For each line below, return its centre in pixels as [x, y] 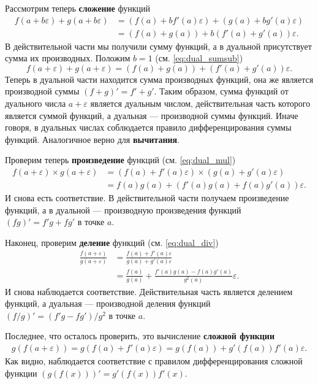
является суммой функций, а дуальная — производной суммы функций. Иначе [152, 115]
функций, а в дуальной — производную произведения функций [123, 209]
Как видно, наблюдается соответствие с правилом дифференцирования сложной [154, 360]
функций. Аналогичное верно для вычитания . [93, 139]
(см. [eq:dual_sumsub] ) [199, 58]
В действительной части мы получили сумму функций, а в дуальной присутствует [158, 46]
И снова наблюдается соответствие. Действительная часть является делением [149, 291]
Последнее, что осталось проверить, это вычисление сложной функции [140, 336]
